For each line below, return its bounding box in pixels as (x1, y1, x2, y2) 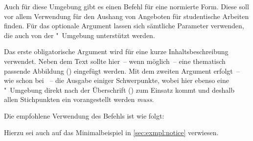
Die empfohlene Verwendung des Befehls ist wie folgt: (4, 110, 164, 121)
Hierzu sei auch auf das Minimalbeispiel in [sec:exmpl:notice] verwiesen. (4, 127, 219, 137)
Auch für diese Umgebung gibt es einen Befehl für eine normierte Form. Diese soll (4, 1, 249, 11)
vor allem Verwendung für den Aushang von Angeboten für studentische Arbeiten (4, 11, 249, 21)
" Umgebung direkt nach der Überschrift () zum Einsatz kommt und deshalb (4, 84, 234, 95)
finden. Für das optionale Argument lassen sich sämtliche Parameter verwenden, (4, 20, 244, 31)
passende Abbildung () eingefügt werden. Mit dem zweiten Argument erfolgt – (4, 65, 240, 76)
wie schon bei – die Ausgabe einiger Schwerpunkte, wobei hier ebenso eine (4, 75, 229, 85)
